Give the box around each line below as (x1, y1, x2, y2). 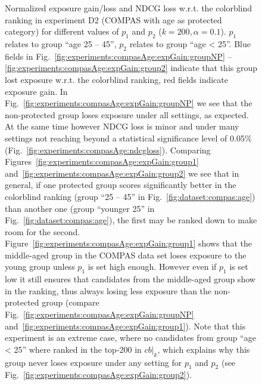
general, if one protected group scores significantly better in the (5, 178, 236, 191)
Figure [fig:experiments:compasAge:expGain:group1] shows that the (5, 237, 252, 250)
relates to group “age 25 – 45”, (5, 37, 117, 50)
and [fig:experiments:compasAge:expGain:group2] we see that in (5, 167, 239, 179)
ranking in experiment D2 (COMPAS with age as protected (5, 13, 222, 26)
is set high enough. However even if (88, 260, 217, 273)
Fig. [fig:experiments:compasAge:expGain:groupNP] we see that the (5, 97, 252, 109)
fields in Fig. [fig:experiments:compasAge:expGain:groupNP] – (5, 50, 232, 62)
